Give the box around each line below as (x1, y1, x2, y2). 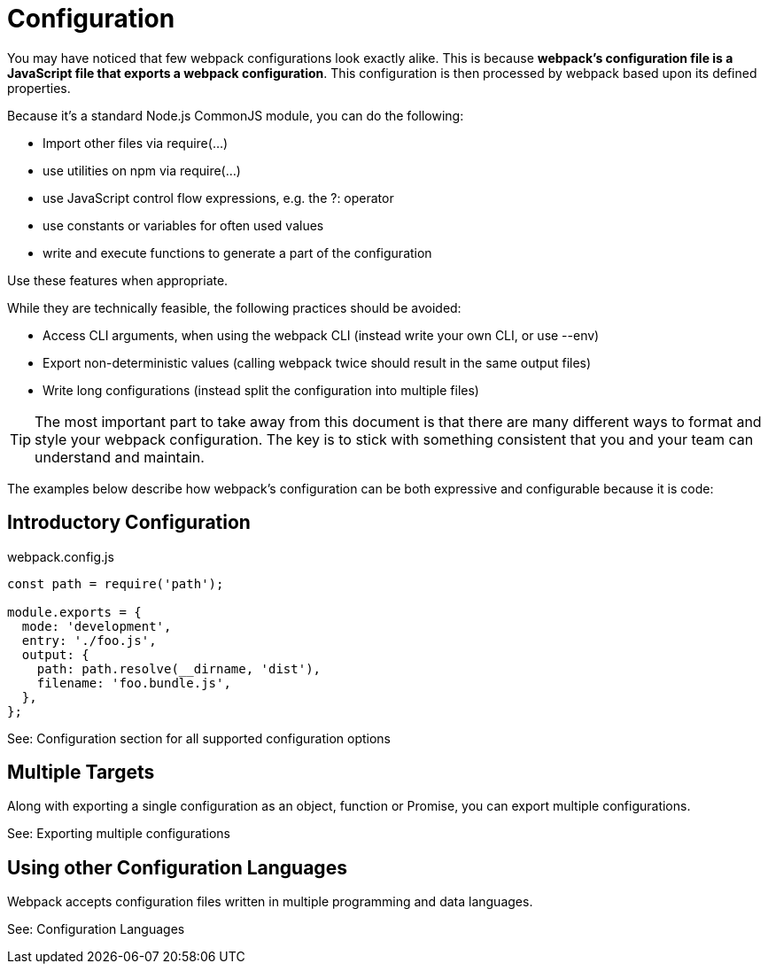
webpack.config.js (7, 548, 114, 564)
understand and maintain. (35, 447, 205, 466)
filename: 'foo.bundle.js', (36, 675, 231, 690)
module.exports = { (7, 604, 142, 619)
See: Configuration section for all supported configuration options (7, 730, 392, 746)
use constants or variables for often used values (43, 217, 324, 233)
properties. (7, 80, 71, 96)
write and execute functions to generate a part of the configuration (43, 245, 432, 260)
